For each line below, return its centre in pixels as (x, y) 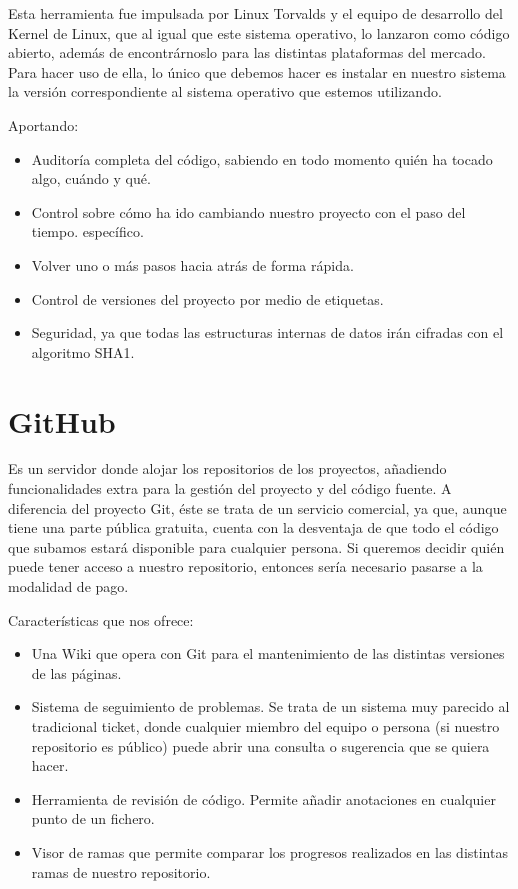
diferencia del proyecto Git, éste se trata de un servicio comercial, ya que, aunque (257, 507)
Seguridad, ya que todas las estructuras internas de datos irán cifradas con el (267, 332)
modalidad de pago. (68, 586)
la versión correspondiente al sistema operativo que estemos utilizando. (225, 91)
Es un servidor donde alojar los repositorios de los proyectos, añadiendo (227, 468)
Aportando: (43, 124)
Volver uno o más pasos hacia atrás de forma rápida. (192, 264)
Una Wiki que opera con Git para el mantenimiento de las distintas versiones (268, 653)
